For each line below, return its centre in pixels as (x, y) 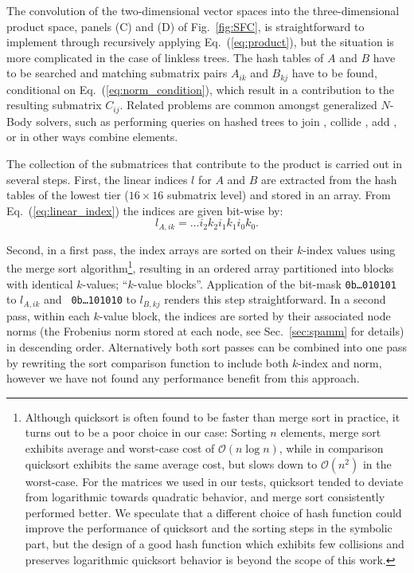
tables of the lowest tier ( (68, 195)
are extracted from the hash (329, 179)
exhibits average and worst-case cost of (120, 448)
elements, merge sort (331, 432)
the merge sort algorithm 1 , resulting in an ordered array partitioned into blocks (200, 267)
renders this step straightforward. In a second (275, 299)
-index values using (349, 249)
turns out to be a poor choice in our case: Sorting (146, 432)
